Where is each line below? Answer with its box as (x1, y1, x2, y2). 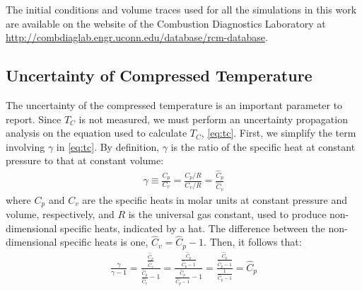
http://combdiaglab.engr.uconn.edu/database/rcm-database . (6, 30, 268, 45)
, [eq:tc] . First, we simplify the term (201, 125, 356, 140)
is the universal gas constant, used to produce (128, 207, 327, 221)
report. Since (6, 111, 62, 126)
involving (6, 139, 45, 154)
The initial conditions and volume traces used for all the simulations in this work (6, 2, 357, 16)
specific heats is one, (60, 234, 148, 249)
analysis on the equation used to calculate (6, 125, 187, 140)
